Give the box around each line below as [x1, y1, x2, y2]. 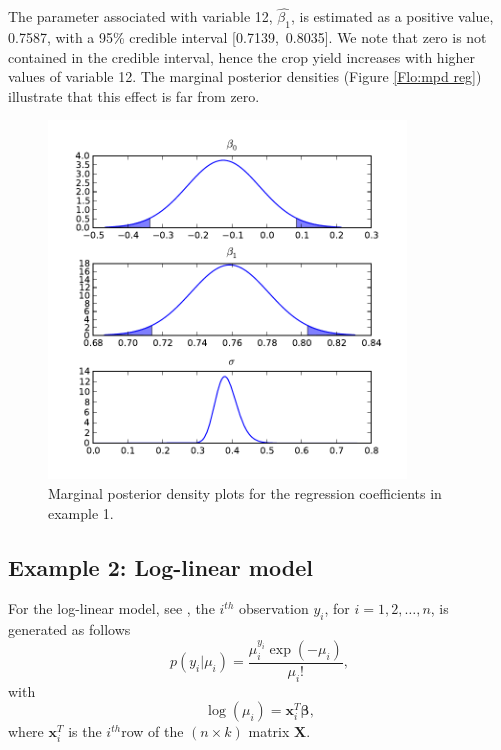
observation [239, 598, 309, 619]
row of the [121, 721, 184, 742]
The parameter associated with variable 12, [8, 6, 273, 27]
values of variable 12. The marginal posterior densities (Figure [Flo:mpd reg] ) [8, 66, 482, 87]
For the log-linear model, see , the [8, 598, 215, 619]
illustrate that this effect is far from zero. [8, 85, 260, 106]
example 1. [48, 502, 114, 523]
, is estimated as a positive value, [290, 6, 494, 27]
